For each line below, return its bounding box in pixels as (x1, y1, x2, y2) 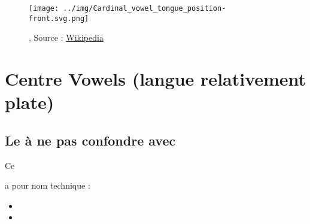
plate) (5, 90, 54, 114)
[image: (29, 4, 59, 13)
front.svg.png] (29, 14, 89, 23)
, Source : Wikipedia (29, 31, 104, 44)
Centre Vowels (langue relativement (5, 66, 306, 91)
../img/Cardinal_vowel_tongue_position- (63, 4, 226, 13)
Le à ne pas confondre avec (5, 131, 176, 149)
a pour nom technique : (5, 179, 90, 192)
